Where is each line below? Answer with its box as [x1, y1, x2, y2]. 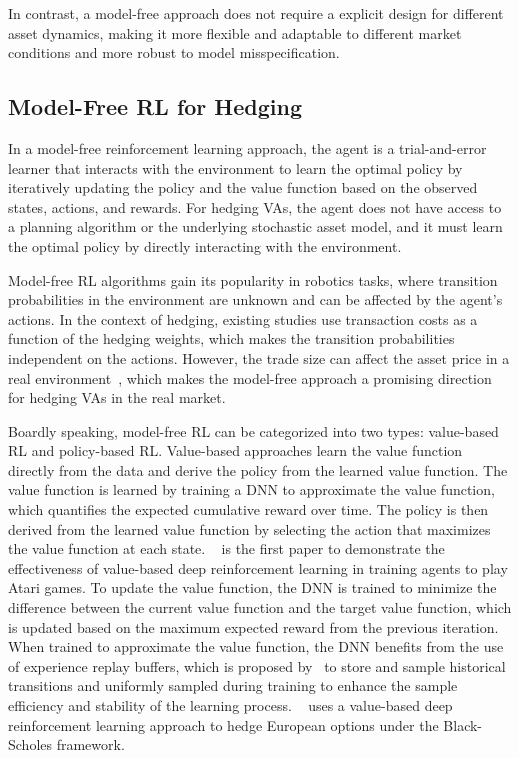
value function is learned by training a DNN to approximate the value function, [8, 479, 495, 500]
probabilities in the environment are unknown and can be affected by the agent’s [8, 289, 503, 310]
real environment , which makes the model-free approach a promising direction [8, 367, 492, 388]
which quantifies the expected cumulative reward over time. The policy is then [8, 499, 489, 520]
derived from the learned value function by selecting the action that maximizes [8, 518, 491, 539]
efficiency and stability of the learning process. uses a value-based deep [8, 695, 453, 716]
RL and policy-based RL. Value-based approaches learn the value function [8, 440, 463, 461]
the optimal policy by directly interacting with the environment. [8, 235, 402, 256]
